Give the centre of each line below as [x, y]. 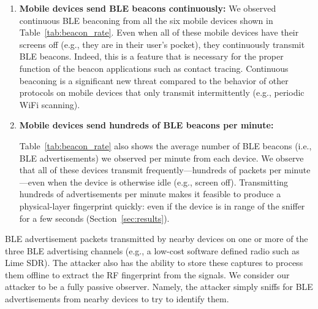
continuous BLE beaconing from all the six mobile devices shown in [146, 20]
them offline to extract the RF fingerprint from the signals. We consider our [147, 274]
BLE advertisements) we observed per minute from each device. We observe [161, 158]
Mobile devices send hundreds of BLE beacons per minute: [146, 125]
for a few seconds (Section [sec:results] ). [94, 218]
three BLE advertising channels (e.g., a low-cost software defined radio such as [152, 250]
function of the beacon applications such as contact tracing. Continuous [154, 68]
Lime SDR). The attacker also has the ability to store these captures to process [154, 263]
